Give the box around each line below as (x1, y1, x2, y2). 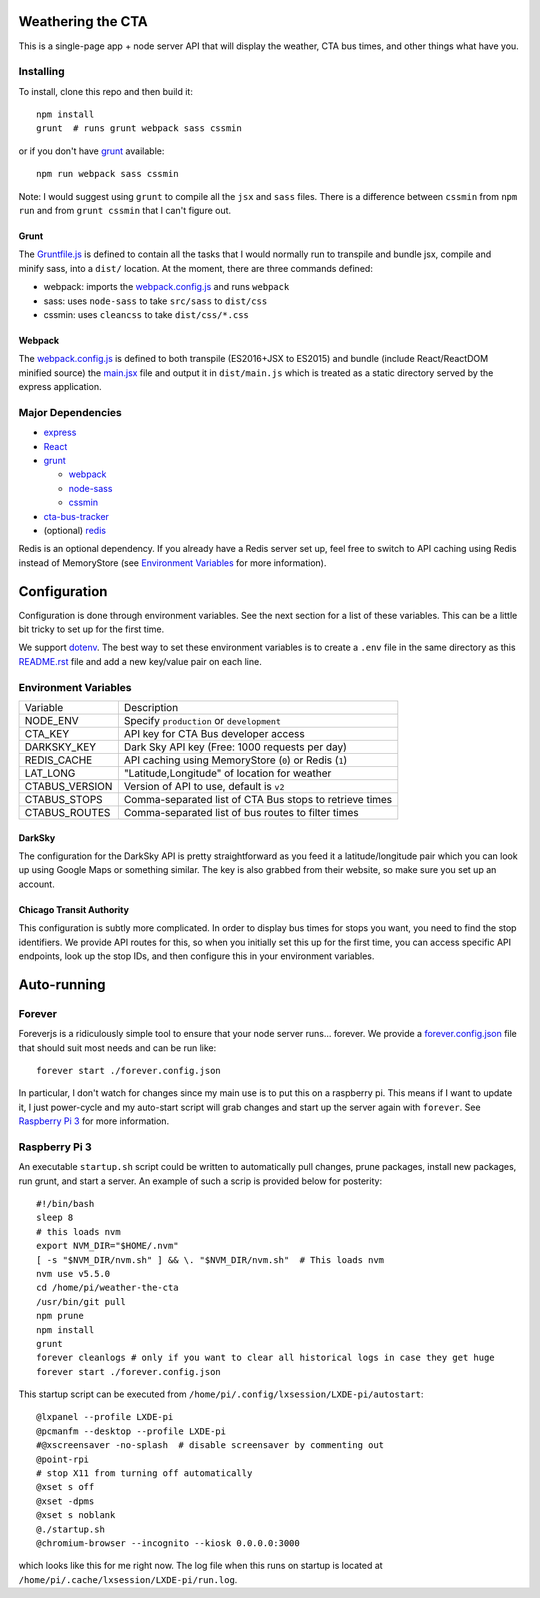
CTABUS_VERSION (24, 780, 113, 793)
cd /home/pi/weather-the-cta (36, 1282, 179, 1294)
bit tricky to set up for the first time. (18, 623, 165, 635)
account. (18, 878, 55, 890)
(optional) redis (43, 525, 107, 536)
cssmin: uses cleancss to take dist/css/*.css (43, 308, 249, 320)
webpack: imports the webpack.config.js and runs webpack (43, 281, 290, 293)
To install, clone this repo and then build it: (18, 85, 194, 97)
